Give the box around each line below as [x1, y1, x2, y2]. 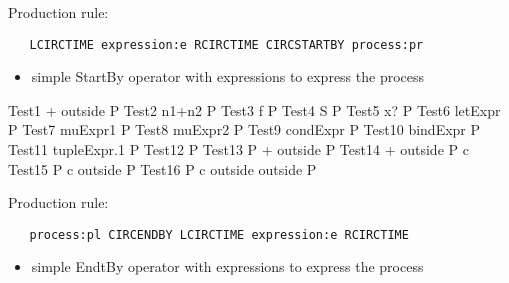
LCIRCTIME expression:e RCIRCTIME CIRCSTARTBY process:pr [29, 37, 424, 52]
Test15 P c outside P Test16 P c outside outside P [8, 158, 317, 179]
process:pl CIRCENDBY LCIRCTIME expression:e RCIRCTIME [29, 227, 409, 242]
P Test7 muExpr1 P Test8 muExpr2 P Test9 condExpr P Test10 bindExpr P [8, 119, 481, 140]
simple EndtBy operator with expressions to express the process [31, 256, 424, 277]
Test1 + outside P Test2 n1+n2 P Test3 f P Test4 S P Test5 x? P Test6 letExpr [8, 99, 501, 120]
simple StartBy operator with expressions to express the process [31, 66, 425, 87]
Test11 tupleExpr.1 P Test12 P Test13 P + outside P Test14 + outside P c [8, 139, 469, 160]
